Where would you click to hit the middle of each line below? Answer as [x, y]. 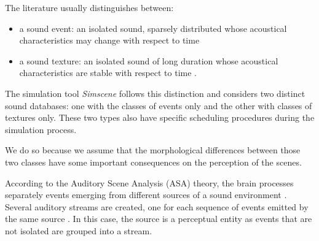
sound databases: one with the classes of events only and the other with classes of [159, 105]
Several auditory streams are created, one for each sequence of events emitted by [157, 206]
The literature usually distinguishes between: [89, 7]
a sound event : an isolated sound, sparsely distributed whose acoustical [153, 28]
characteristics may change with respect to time [109, 40]
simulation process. [41, 129]
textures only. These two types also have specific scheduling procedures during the [160, 117]
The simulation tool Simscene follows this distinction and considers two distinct [155, 93]
